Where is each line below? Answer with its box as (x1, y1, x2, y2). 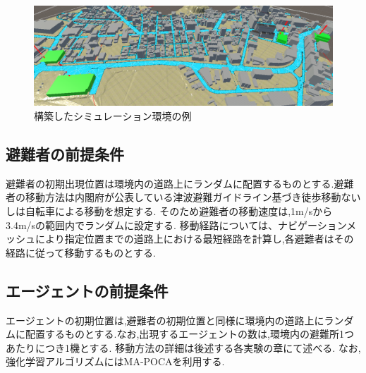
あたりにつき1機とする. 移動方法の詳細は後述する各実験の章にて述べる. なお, (6, 340, 361, 355)
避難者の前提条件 (6, 143, 124, 165)
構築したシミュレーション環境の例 (34, 109, 192, 123)
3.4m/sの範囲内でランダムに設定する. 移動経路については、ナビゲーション (6, 217, 347, 232)
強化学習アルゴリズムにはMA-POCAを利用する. (6, 354, 225, 369)
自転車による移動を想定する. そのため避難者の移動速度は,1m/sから (25, 204, 333, 219)
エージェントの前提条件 (6, 279, 169, 301)
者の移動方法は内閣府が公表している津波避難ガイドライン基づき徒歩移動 (6, 190, 341, 204)
